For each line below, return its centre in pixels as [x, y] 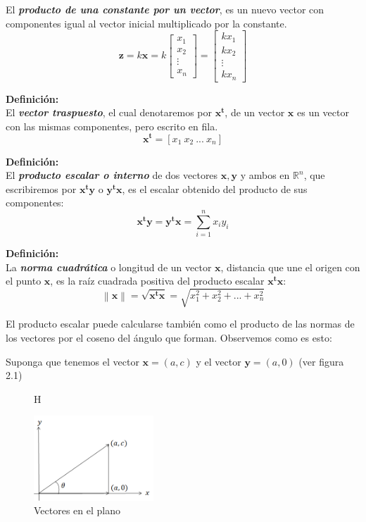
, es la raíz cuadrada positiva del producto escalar [157, 281]
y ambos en [265, 175]
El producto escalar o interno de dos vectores [112, 175]
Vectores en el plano [77, 510]
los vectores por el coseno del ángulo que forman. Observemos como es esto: [169, 337]
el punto [24, 281]
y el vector [219, 361]
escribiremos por [41, 188]
